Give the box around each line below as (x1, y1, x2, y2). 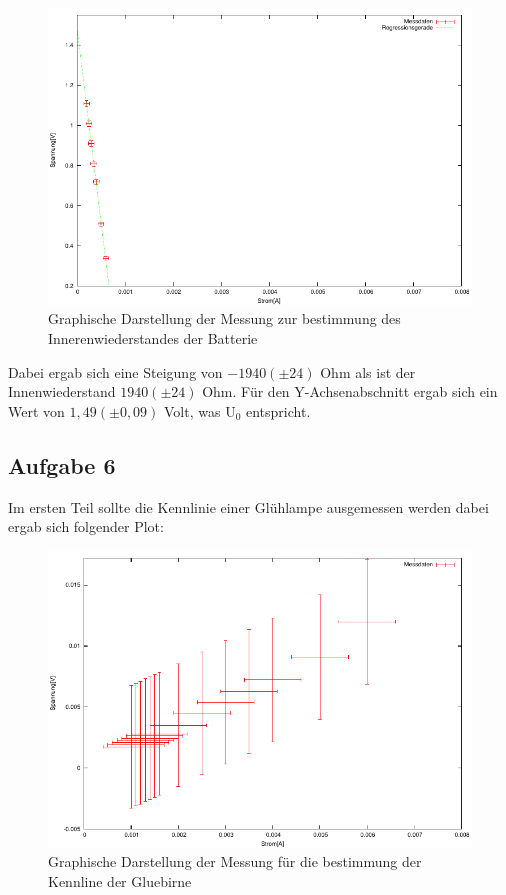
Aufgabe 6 (8, 449, 116, 480)
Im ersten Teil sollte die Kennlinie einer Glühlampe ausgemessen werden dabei (8, 496, 489, 517)
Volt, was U (164, 400, 236, 421)
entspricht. (245, 400, 311, 421)
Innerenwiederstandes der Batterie (48, 327, 258, 348)
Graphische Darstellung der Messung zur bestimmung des (48, 308, 401, 329)
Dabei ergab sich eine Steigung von (8, 361, 223, 382)
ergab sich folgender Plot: (8, 516, 164, 537)
